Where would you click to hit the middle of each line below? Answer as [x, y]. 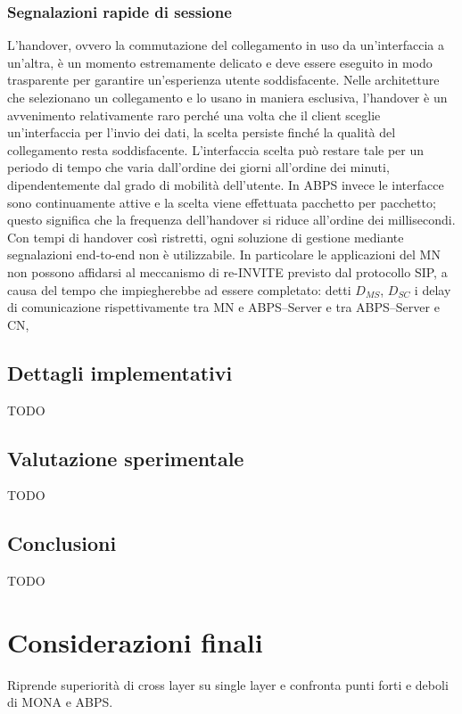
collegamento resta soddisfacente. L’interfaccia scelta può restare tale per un [216, 149]
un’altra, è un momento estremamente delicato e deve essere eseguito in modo [220, 62]
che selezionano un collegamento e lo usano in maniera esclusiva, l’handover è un [227, 97]
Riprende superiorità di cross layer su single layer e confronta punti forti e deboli [228, 684]
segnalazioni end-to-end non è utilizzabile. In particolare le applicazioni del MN [224, 254]
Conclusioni [62, 543]
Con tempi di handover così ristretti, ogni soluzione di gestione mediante [206, 237]
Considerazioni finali [135, 641]
